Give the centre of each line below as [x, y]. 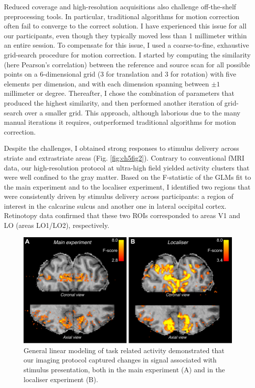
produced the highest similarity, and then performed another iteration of [113, 102]
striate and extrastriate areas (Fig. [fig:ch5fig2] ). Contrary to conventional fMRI [124, 157]
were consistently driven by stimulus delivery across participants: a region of [119, 196]
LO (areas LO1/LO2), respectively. [57, 225]
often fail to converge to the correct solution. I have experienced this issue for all [125, 26]
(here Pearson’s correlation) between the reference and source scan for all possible [127, 64]
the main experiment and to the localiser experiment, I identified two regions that [127, 186]
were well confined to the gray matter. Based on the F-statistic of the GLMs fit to [127, 177]
